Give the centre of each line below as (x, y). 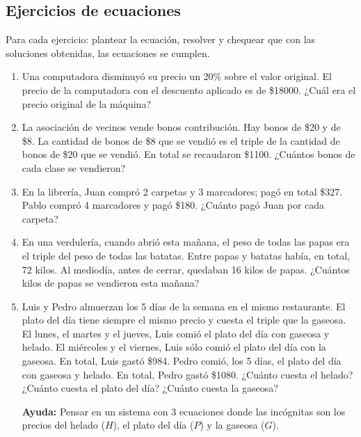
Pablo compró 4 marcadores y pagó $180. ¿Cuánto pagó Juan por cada (173, 205)
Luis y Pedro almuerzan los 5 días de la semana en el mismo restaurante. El (184, 306)
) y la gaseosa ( (232, 425)
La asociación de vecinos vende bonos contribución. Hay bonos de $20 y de (181, 127)
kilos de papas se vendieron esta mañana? (111, 283)
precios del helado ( (63, 425)
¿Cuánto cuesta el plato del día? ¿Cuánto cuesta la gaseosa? (150, 388)
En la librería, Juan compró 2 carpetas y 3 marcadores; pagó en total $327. (182, 191)
